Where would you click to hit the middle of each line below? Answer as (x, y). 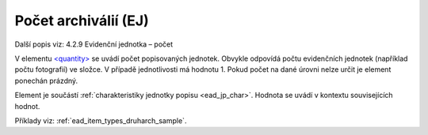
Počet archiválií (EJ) (82, 21)
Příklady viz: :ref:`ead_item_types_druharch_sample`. (101, 120)
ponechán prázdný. (46, 81)
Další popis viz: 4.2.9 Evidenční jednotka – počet (94, 44)
